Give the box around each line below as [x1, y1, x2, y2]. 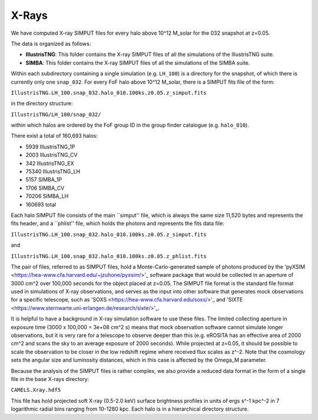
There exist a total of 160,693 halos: [11, 133, 98, 140]
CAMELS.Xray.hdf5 [11, 386, 61, 393]
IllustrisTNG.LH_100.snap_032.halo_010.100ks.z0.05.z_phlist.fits [11, 253, 207, 259]
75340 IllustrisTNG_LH [25, 168, 81, 175]
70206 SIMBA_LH [25, 193, 69, 200]
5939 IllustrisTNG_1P [25, 143, 75, 150]
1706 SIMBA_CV [25, 184, 65, 191]
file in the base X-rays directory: [11, 376, 90, 382]
